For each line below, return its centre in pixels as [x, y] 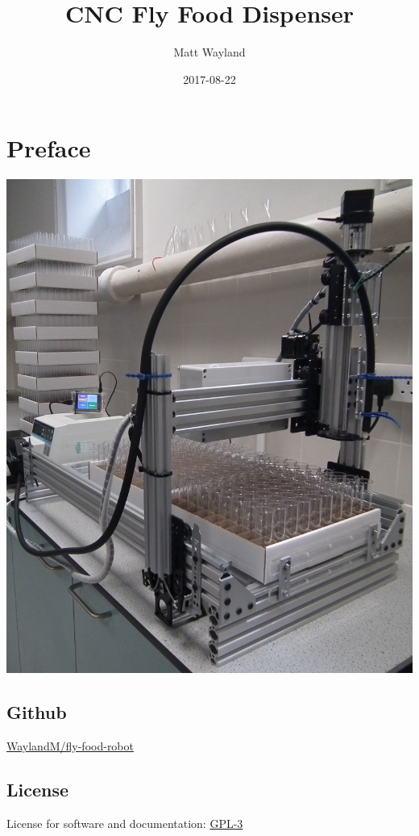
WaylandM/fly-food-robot [70, 746]
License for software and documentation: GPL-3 [125, 823]
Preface [49, 148]
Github [37, 712]
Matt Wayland [209, 52]
